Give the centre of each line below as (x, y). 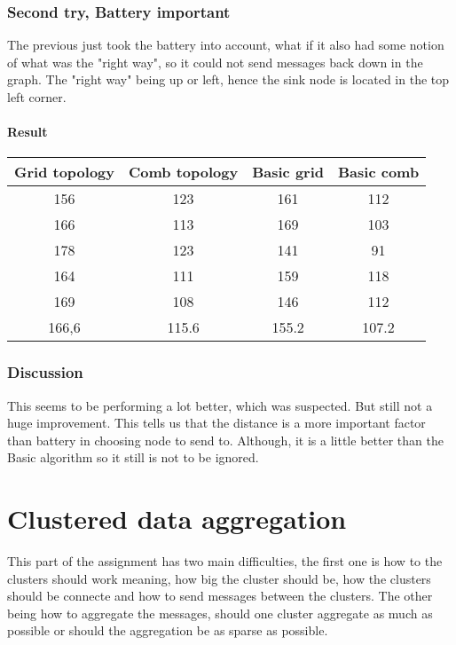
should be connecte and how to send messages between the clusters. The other (220, 596)
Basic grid (288, 172)
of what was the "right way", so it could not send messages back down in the (215, 62)
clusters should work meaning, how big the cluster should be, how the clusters (219, 578)
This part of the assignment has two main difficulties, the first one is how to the (225, 561)
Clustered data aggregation (177, 519)
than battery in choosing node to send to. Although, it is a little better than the (225, 440)
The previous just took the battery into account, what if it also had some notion (226, 45)
